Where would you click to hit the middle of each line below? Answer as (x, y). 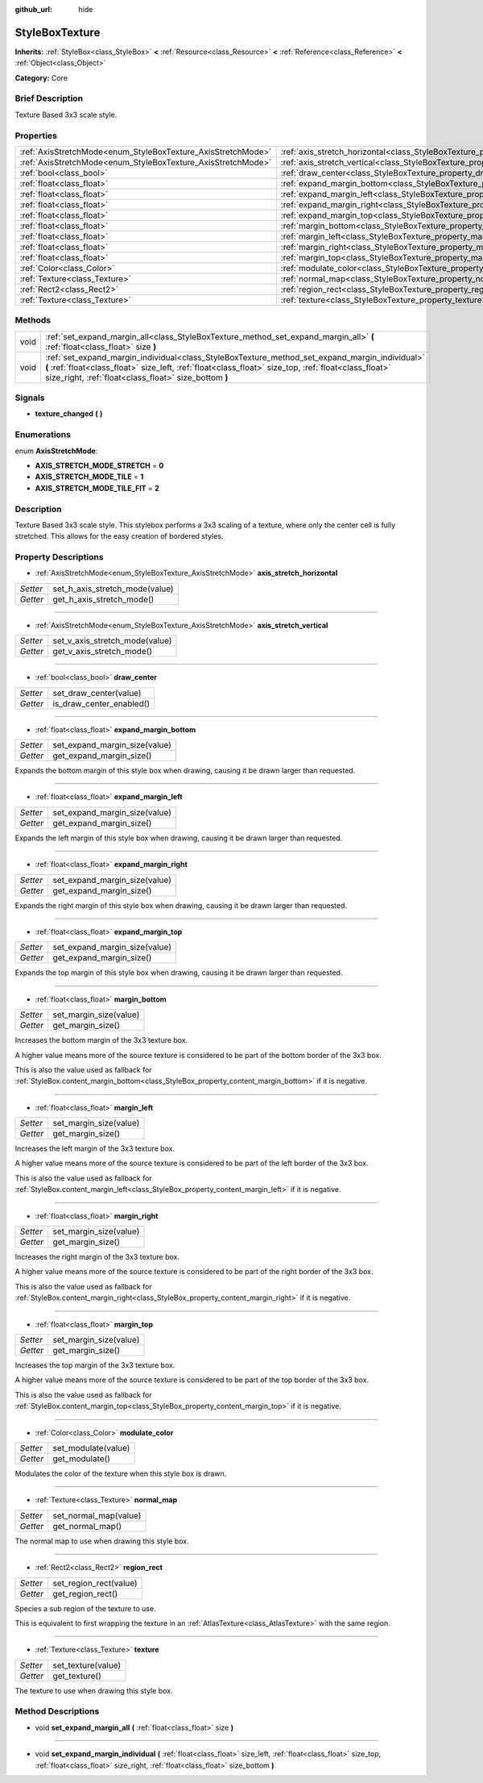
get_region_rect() (85, 1593)
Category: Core (41, 77)
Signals (30, 398)
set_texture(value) (87, 1665)
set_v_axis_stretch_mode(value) (112, 641)
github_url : (33, 9)
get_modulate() (81, 1458)
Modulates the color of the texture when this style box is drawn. (121, 1473)
